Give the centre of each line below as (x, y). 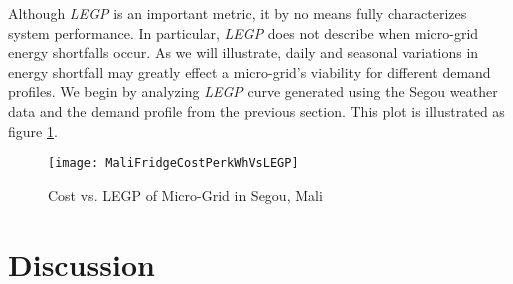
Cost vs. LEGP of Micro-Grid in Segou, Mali (185, 194)
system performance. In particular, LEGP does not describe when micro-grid (243, 32)
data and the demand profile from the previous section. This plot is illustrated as (256, 110)
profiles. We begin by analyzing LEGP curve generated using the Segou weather (253, 91)
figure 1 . (33, 130)
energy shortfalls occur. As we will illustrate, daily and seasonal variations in (243, 52)
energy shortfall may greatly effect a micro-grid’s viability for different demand (249, 71)
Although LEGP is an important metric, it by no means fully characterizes (237, 13)
